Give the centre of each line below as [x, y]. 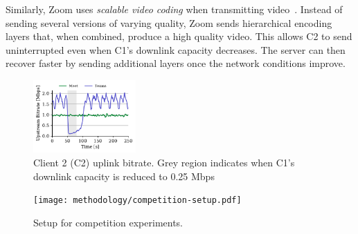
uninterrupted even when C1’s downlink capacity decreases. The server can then [176, 49]
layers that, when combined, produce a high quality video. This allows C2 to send [179, 36]
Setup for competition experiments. [108, 222]
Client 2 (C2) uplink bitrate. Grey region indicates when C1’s [164, 162]
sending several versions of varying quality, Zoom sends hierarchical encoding [169, 22]
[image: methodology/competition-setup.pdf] [137, 201]
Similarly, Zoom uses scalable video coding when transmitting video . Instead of [174, 9]
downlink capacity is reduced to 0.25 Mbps [124, 176]
